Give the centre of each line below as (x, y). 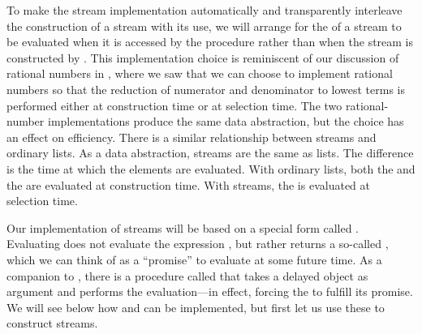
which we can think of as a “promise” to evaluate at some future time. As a (194, 259)
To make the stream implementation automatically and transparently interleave (205, 10)
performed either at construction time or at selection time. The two (174, 105)
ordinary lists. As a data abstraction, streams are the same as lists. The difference (210, 153)
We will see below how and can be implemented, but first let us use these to (196, 307)
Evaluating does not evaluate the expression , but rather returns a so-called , (198, 244)
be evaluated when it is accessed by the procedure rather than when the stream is (210, 42)
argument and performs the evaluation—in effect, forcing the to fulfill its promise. (210, 291)
